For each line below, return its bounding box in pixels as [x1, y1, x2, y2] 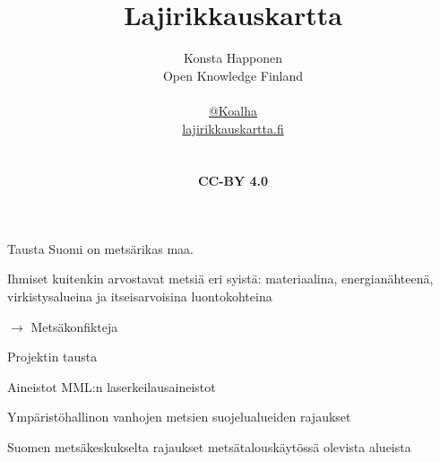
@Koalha [208, 100, 258, 119]
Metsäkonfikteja [30, 317, 118, 336]
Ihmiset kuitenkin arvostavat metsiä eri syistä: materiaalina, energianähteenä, [7, 269, 434, 288]
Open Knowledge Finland [162, 65, 304, 84]
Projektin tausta [7, 347, 98, 366]
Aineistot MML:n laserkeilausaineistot [7, 377, 216, 396]
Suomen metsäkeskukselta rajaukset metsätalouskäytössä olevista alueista [7, 438, 411, 457]
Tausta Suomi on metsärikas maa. [7, 239, 194, 257]
